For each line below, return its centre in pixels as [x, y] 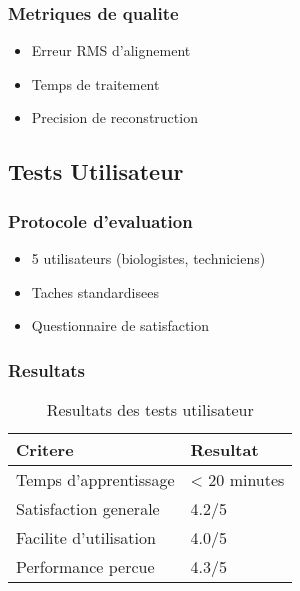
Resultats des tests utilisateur [150, 409]
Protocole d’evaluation [100, 220]
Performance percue [85, 566]
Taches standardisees [95, 291]
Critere [45, 449]
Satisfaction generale [88, 508]
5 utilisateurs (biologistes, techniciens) [148, 258]
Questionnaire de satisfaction [120, 325]
